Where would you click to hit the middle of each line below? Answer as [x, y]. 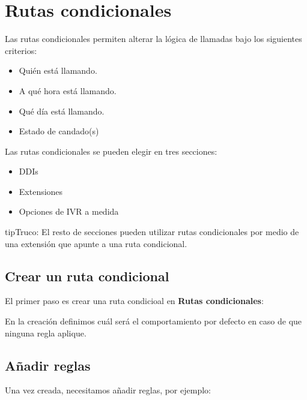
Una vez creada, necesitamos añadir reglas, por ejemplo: [108, 390]
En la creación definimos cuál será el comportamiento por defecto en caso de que [153, 321]
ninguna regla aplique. [46, 333]
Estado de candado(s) [59, 131]
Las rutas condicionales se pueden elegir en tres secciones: [111, 151]
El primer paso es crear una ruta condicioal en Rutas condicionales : [134, 301]
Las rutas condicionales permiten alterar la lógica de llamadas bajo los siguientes [153, 39]
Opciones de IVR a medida [69, 211]
